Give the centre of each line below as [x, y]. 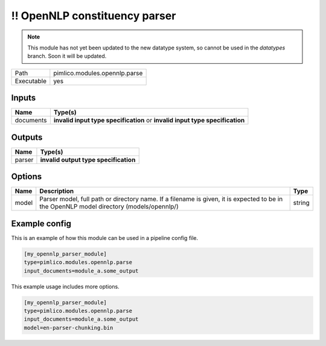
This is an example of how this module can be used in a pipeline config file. [105, 237]
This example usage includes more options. [66, 286]
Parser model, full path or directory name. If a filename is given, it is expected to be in [161, 199]
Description [57, 191]
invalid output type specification [88, 160]
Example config [41, 223]
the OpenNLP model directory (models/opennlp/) [109, 207]
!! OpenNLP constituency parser [94, 16]
